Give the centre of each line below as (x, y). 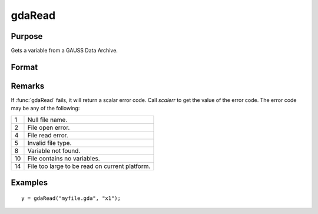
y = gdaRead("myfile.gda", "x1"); (71, 198)
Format (24, 67)
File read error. (48, 135)
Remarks (28, 86)
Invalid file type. (49, 143)
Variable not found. (54, 150)
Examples (29, 183)
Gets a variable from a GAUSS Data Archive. (64, 51)
